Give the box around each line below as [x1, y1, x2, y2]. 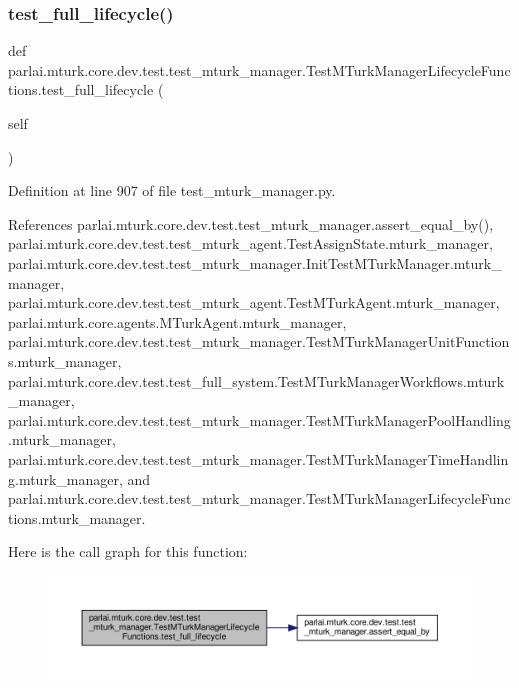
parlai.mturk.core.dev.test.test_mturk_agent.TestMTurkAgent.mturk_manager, [8, 292, 500, 313]
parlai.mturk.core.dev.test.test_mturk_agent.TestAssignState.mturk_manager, [8, 233, 493, 254]
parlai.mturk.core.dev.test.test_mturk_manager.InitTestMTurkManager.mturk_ [8, 252, 502, 273]
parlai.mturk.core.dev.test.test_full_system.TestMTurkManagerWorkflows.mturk [8, 370, 505, 391]
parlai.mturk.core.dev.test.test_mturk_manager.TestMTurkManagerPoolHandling [8, 409, 511, 430]
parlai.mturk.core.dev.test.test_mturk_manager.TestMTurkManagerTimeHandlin [8, 448, 509, 469]
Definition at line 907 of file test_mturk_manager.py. [8, 180, 336, 201]
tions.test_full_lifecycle [8, 79, 154, 100]
